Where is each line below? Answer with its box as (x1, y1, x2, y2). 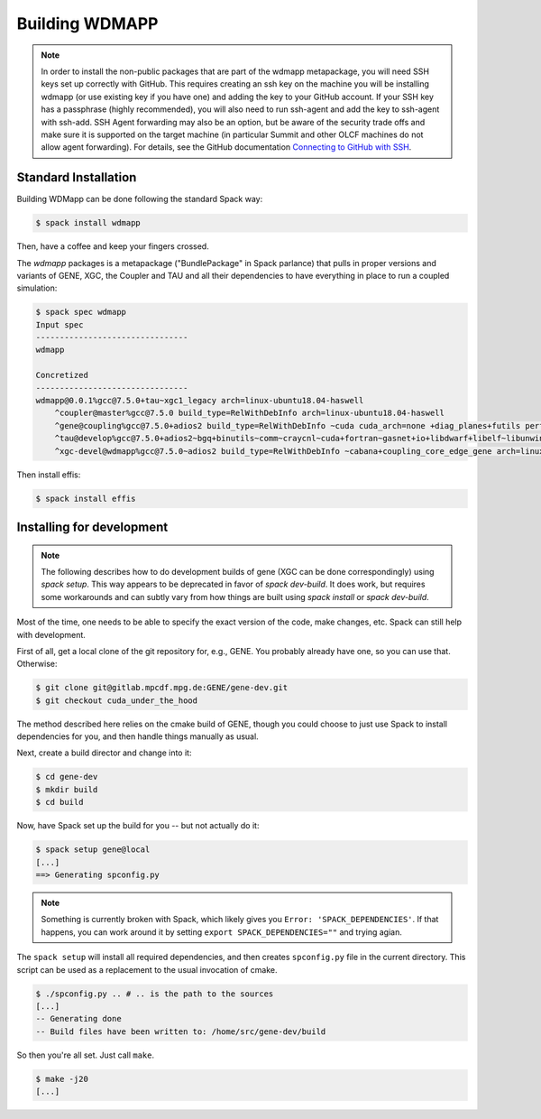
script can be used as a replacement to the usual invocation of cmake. (16, 964, 278, 975)
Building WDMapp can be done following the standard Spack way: (16, 194, 263, 205)
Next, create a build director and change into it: (16, 747, 192, 758)
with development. (16, 629, 86, 640)
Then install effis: (16, 469, 81, 480)
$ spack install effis (35, 493, 136, 504)
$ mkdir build (35, 784, 98, 794)
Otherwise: (16, 659, 58, 670)
